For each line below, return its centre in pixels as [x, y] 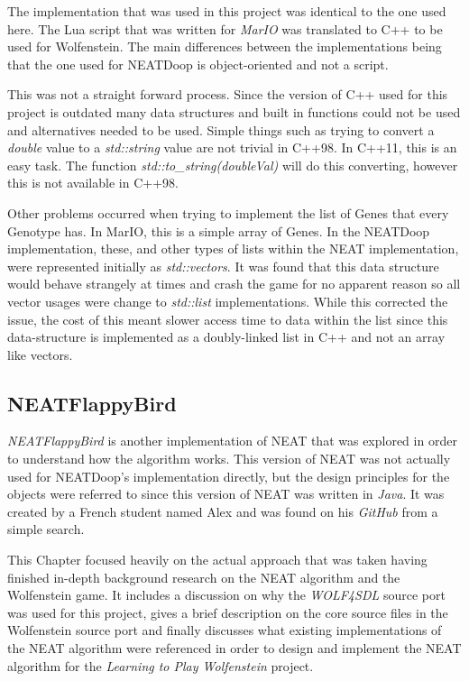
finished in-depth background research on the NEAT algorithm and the [204, 577]
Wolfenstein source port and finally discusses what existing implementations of [225, 630]
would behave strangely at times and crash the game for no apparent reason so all [234, 284]
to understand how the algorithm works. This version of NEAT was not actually [229, 459]
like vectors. [40, 354]
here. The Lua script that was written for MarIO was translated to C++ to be [225, 28]
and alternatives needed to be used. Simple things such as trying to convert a [221, 129]
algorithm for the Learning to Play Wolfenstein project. [161, 665]
